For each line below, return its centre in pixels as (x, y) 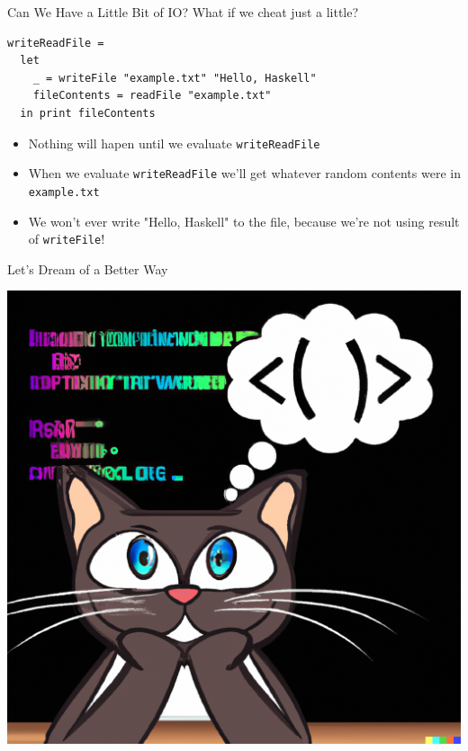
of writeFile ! (67, 239)
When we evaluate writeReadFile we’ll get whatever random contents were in (244, 173)
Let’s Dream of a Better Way (88, 268)
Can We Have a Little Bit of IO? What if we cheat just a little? (183, 12)
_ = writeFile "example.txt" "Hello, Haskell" (175, 78)
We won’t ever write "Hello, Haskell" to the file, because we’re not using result (244, 221)
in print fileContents (88, 113)
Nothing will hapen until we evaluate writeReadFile (174, 143)
